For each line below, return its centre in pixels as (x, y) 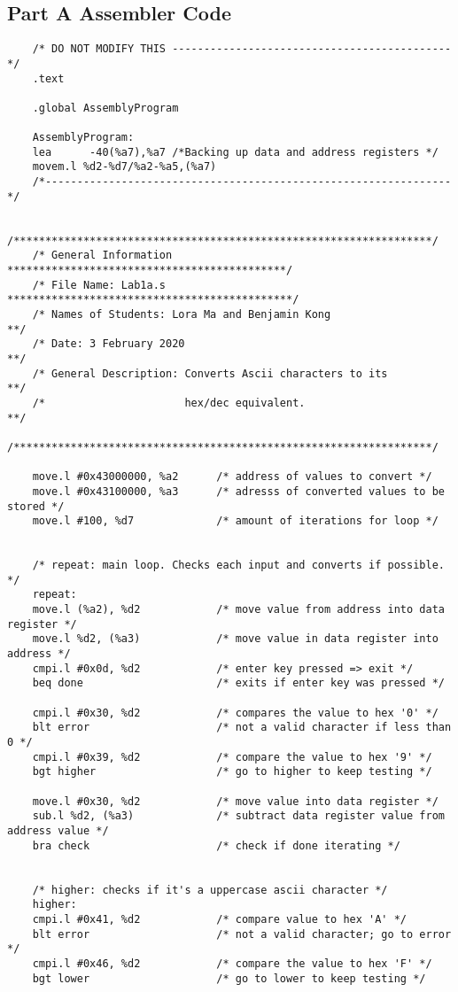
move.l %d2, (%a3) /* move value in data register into (235, 639)
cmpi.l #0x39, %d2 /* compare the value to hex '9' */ (232, 757)
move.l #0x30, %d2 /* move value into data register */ (235, 801)
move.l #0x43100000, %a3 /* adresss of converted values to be (238, 491)
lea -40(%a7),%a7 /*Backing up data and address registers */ (235, 152)
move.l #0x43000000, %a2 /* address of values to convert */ (232, 477)
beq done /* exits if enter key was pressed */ (238, 683)
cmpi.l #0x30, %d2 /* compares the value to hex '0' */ (235, 713)
